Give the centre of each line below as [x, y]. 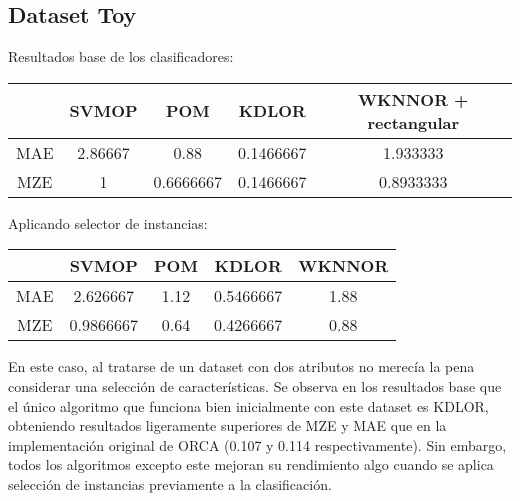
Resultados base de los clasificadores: [121, 56]
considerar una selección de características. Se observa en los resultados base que [255, 385]
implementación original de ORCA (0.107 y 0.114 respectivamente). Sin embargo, [257, 444]
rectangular [413, 122]
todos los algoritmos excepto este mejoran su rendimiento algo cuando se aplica [251, 464]
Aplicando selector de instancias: [108, 222]
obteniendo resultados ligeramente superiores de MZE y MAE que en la [227, 425]
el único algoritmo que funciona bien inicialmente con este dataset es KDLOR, [248, 405]
